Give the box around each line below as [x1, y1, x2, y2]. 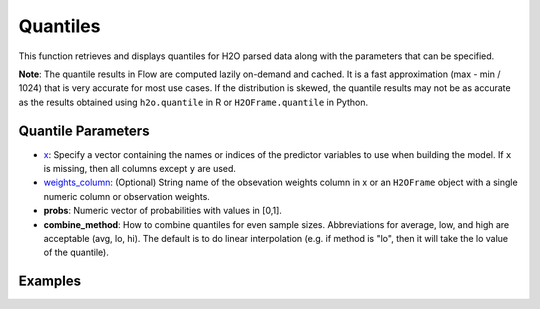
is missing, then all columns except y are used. [43, 163, 237, 175]
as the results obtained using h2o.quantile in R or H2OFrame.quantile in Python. [18, 96, 369, 108]
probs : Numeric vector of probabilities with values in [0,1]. [43, 205, 282, 217]
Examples [18, 273, 82, 290]
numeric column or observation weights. [43, 190, 210, 202]
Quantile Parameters [18, 122, 150, 139]
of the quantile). [43, 246, 109, 259]
